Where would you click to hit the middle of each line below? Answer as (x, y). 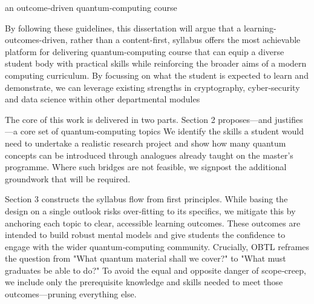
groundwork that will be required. (68, 178)
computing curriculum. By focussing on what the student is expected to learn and (157, 75)
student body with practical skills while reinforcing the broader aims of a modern (156, 63)
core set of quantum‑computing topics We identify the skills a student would (162, 131)
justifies (289, 119)
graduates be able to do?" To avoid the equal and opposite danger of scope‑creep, (155, 270)
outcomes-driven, (36, 40)
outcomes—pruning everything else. (71, 294)
